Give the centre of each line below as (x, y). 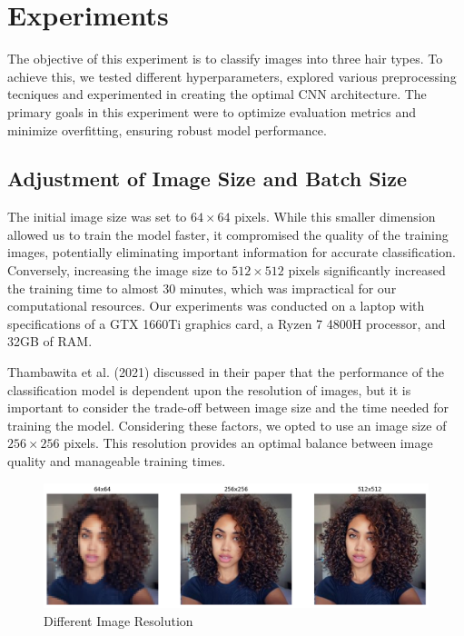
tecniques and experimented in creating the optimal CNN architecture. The (217, 94)
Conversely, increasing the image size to (118, 270)
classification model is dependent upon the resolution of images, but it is (209, 389)
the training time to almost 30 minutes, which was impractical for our (202, 288)
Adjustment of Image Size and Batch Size (207, 179)
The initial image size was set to (97, 217)
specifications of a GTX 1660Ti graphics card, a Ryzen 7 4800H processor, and (227, 323)
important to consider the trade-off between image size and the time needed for (228, 407)
